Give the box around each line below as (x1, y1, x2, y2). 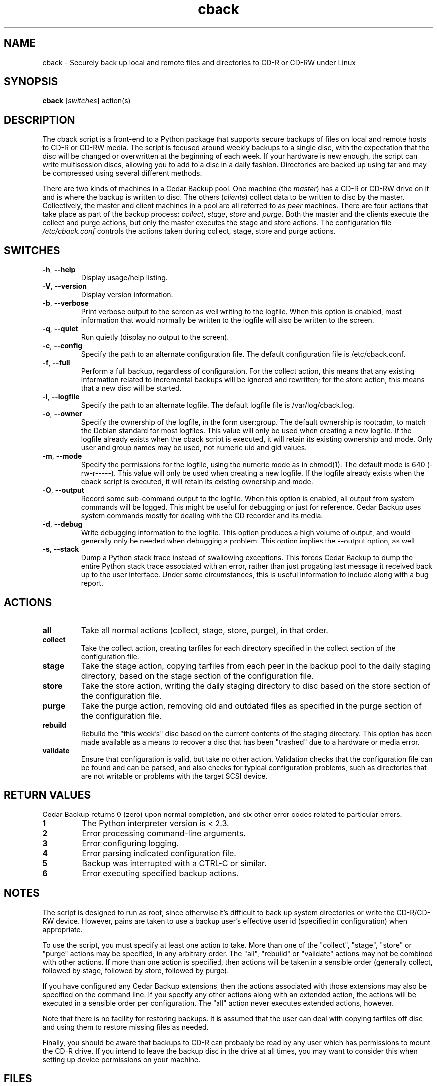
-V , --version (42, 282, 87, 291)
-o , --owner (42, 409, 82, 418)
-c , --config (42, 341, 83, 350)
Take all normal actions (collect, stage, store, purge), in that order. (81, 625, 328, 635)
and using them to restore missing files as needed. (42, 1022, 209, 1031)
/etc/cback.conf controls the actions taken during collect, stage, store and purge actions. (42, 227, 336, 236)
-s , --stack (42, 545, 79, 554)
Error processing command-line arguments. (82, 828, 246, 838)
